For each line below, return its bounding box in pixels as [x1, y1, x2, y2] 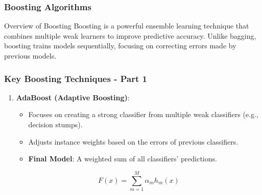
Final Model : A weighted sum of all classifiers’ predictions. [28, 153, 217, 164]
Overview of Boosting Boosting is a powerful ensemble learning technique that [4, 20, 249, 31]
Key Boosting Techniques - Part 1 [4, 72, 147, 85]
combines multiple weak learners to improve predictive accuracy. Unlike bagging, [4, 30, 256, 41]
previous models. [4, 50, 57, 61]
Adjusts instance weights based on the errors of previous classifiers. [28, 136, 239, 147]
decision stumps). [28, 119, 83, 129]
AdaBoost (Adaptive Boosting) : [16, 92, 130, 102]
